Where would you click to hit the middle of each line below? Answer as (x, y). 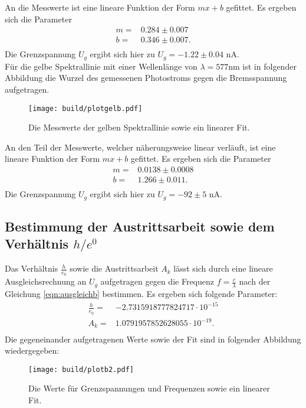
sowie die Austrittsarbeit (114, 268)
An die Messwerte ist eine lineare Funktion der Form (100, 7)
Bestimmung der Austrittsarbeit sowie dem (140, 226)
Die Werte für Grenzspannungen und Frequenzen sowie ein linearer (149, 388)
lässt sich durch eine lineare (223, 268)
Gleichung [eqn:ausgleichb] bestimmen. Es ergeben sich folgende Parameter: (141, 294)
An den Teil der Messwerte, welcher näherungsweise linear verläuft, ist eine (140, 147)
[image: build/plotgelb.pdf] (85, 108)
